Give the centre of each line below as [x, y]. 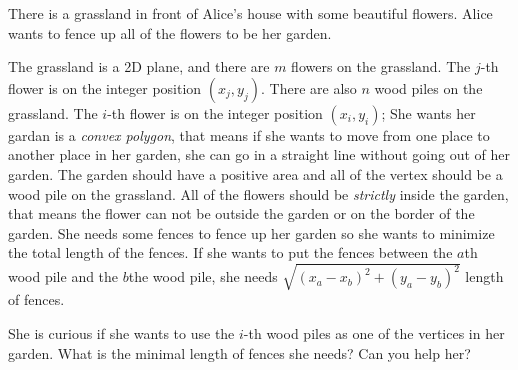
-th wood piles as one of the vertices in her [374, 333]
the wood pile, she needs [203, 276]
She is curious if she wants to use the [121, 333]
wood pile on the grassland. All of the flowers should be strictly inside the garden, [258, 193]
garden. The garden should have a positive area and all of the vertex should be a [255, 173]
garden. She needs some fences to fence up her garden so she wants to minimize [251, 232]
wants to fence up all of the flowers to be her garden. [170, 32]
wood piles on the [428, 87]
